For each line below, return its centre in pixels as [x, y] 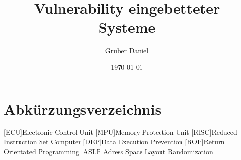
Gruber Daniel [127, 50]
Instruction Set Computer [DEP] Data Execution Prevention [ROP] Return [114, 142]
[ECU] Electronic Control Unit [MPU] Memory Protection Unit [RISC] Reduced [120, 132]
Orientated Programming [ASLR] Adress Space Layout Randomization [109, 151]
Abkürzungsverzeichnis [83, 109]
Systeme [127, 27]
